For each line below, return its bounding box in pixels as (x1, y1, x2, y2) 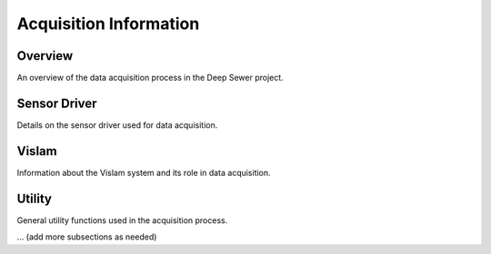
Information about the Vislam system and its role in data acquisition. (16, 167, 272, 178)
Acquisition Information (16, 14, 200, 34)
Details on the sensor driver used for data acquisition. (16, 119, 218, 131)
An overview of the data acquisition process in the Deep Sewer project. (16, 73, 284, 83)
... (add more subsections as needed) (16, 231, 157, 242)
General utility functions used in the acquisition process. (16, 214, 228, 226)
